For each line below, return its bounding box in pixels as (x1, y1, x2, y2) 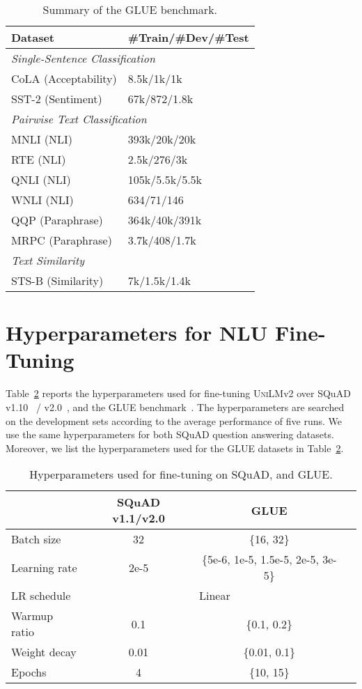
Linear (198, 587, 230, 604)
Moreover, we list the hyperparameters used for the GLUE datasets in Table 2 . (6, 440, 344, 455)
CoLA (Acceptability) (11, 70, 117, 86)
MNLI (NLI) (11, 131, 73, 147)
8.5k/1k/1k (127, 70, 182, 86)
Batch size (11, 531, 61, 548)
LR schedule (11, 587, 71, 604)
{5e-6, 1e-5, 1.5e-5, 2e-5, (201, 551, 319, 568)
